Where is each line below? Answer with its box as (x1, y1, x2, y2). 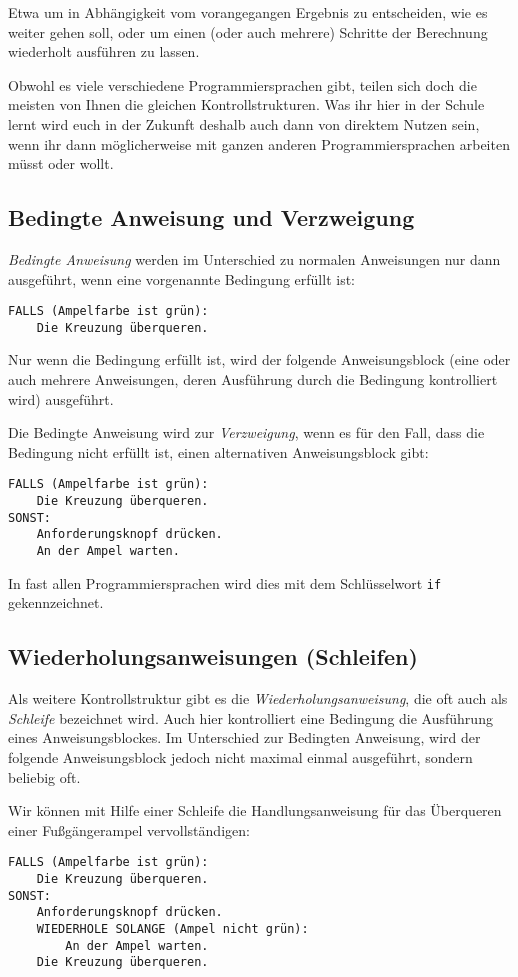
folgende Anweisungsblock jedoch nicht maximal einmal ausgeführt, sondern (8, 746, 473, 767)
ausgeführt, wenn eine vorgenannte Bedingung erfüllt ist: (8, 268, 356, 289)
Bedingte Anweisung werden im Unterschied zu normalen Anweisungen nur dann (8, 248, 501, 269)
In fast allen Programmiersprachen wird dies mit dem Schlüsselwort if (8, 572, 442, 593)
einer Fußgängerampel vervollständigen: (8, 819, 250, 840)
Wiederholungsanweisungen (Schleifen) (8, 641, 418, 672)
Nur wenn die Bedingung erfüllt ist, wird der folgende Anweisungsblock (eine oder (8, 349, 511, 370)
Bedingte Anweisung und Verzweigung (8, 202, 415, 233)
